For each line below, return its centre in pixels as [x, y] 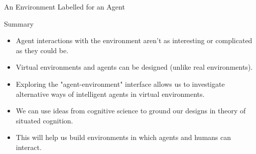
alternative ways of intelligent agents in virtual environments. [110, 94]
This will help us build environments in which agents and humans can [123, 137]
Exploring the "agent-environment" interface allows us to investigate [120, 84]
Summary [19, 23]
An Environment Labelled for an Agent [65, 7]
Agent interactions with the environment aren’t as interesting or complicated [134, 40]
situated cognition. [44, 120]
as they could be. [42, 50]
